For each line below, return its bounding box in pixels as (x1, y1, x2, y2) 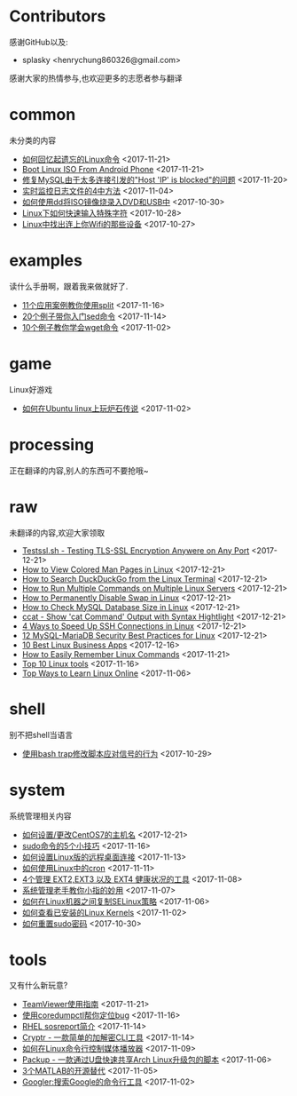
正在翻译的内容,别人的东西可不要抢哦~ (9, 465, 149, 476)
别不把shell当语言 (9, 729, 74, 740)
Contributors (9, 6, 106, 27)
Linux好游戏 (9, 384, 53, 394)
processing (9, 434, 95, 455)
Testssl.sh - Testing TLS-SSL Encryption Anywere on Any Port (21, 544, 250, 556)
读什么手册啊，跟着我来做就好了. (9, 281, 129, 291)
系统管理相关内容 (9, 810, 72, 821)
